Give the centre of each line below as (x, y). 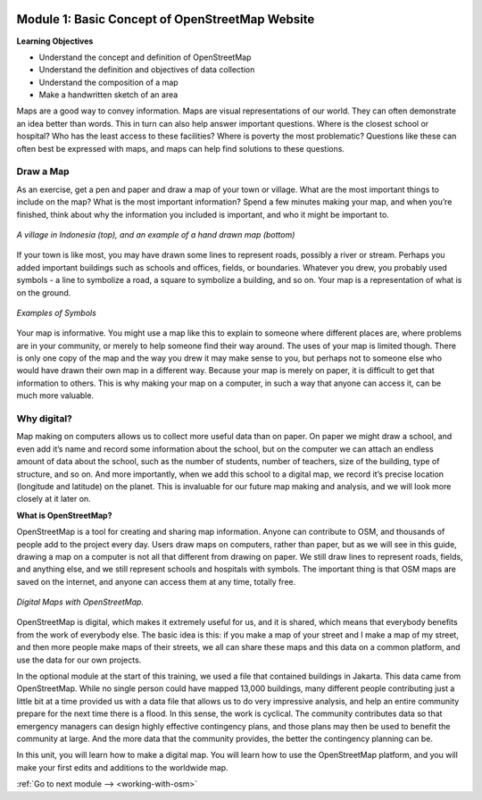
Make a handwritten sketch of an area (108, 95)
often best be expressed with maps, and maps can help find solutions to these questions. (181, 148)
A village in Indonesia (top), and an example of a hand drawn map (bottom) (156, 234)
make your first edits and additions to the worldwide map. (122, 767)
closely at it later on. (54, 499)
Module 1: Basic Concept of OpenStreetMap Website (166, 19)
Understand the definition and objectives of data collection (147, 70)
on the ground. (44, 292)
